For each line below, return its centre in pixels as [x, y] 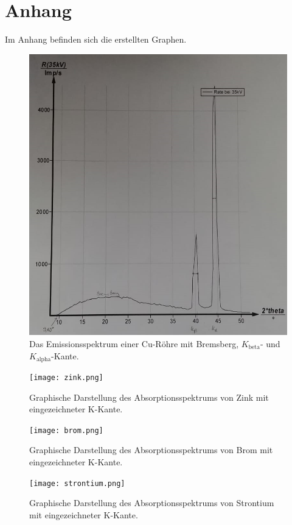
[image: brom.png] [66, 430]
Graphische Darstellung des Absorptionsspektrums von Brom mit [151, 450]
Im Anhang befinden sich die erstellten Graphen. [96, 39]
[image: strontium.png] [77, 483]
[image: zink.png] [66, 377]
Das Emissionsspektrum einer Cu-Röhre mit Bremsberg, [134, 343]
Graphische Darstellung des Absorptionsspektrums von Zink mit [149, 397]
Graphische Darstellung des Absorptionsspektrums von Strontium [152, 503]
